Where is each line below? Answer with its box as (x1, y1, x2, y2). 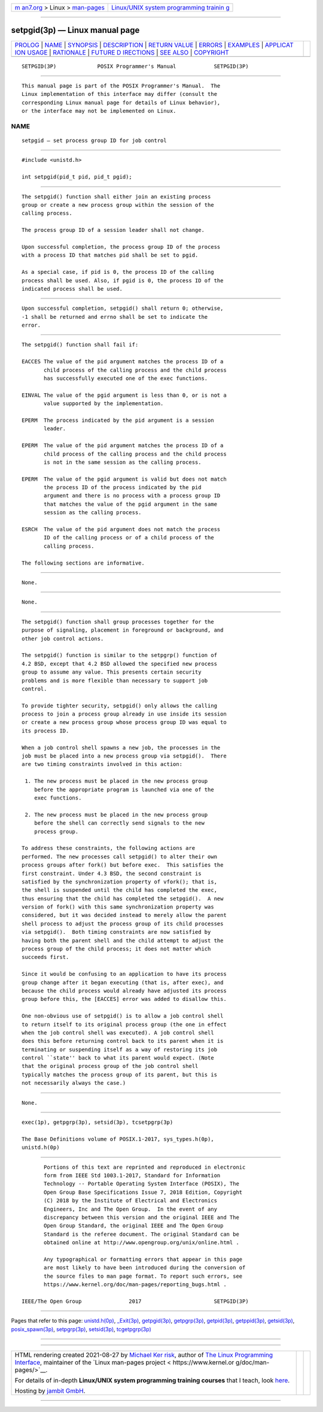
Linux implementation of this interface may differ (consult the (22, 90, 218, 98)
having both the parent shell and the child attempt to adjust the (22, 937, 224, 944)
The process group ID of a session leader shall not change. (22, 227, 205, 234)
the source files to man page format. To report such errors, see (44, 1272, 243, 1280)
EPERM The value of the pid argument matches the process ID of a (22, 442, 224, 449)
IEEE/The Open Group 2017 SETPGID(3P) (22, 1298, 249, 1305)
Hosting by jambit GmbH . (14, 1387, 86, 1395)
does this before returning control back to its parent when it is (22, 1037, 224, 1045)
